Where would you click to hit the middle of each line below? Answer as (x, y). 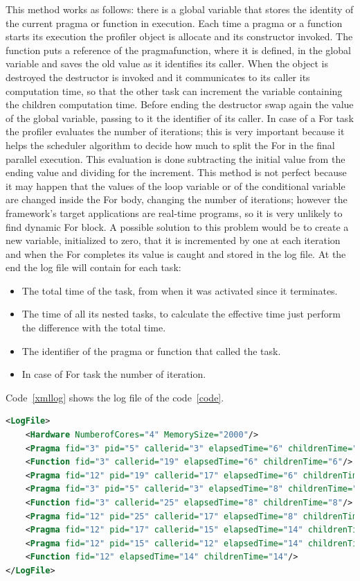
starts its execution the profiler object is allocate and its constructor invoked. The (179, 36)
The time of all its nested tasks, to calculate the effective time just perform (181, 314)
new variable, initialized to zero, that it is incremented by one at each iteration (173, 240)
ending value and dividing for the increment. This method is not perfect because (176, 172)
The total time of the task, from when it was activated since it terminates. (180, 290)
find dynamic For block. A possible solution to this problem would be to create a (177, 226)
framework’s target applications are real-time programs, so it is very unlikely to (174, 213)
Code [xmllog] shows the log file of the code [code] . (115, 397)
